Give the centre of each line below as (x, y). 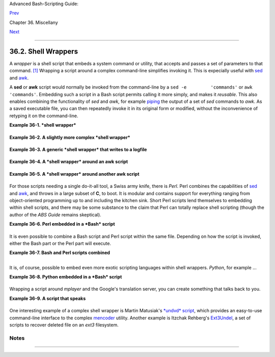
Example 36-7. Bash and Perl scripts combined (60, 253)
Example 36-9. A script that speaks (48, 298)
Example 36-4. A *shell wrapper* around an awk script (69, 162)
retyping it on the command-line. (44, 116)
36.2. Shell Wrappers (44, 51)
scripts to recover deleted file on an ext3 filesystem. (64, 325)
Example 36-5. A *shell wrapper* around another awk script (74, 174)
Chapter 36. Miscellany (34, 22)
